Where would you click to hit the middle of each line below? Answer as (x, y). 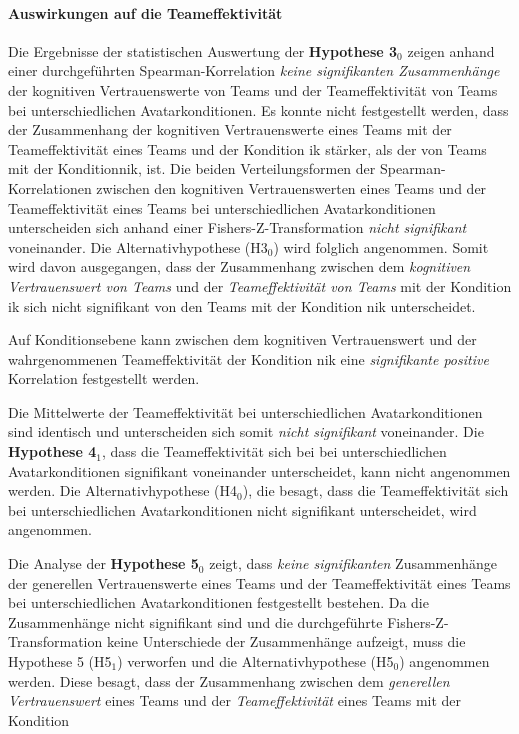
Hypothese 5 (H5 (60, 661)
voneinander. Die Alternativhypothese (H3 (138, 246)
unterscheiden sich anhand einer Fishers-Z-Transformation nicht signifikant (237, 227)
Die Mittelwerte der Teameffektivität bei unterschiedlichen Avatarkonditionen (245, 411)
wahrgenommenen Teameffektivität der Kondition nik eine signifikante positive (248, 358)
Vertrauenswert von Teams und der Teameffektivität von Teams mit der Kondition (260, 285)
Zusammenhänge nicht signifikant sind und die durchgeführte (195, 621)
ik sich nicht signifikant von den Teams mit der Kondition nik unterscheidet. (242, 305)
